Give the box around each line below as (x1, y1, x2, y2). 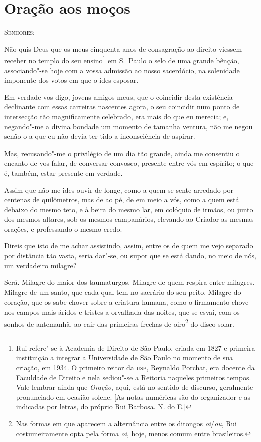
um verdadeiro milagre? (4, 260, 77, 270)
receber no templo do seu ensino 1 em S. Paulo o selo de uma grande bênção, (4, 54, 239, 65)
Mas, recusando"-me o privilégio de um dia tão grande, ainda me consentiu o (4, 148, 240, 158)
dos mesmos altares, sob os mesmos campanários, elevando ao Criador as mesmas (4, 214, 254, 224)
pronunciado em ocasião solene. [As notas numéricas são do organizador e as (16, 391, 251, 402)
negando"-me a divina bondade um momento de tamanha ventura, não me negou (4, 121, 253, 131)
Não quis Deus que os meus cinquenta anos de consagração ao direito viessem (4, 43, 242, 54)
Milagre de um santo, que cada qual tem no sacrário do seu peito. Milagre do (4, 286, 241, 297)
